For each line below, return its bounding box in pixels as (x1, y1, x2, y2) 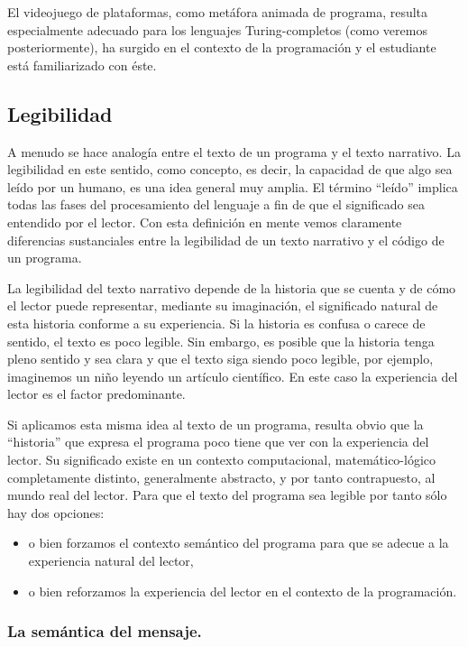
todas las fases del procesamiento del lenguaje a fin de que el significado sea (7, 195, 425, 214)
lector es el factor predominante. (7, 384, 186, 403)
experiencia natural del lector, (28, 551, 194, 570)
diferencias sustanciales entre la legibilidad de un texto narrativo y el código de (7, 230, 445, 249)
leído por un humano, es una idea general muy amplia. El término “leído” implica (7, 177, 458, 196)
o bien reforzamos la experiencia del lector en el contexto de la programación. (28, 581, 457, 600)
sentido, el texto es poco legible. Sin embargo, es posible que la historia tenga (7, 331, 435, 350)
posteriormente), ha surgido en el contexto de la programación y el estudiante (7, 38, 436, 57)
